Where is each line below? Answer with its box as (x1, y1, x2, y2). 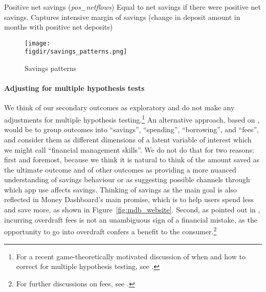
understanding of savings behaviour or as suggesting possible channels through (4, 174, 250, 185)
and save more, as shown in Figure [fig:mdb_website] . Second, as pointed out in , (4, 204, 260, 215)
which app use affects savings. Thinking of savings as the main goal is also (4, 184, 237, 194)
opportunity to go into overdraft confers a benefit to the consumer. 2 (4, 225, 217, 236)
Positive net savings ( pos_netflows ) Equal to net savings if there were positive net (4, 2, 261, 12)
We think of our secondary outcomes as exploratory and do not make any (4, 102, 235, 113)
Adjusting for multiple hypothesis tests (4, 83, 145, 93)
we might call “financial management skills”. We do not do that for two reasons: (4, 144, 254, 155)
